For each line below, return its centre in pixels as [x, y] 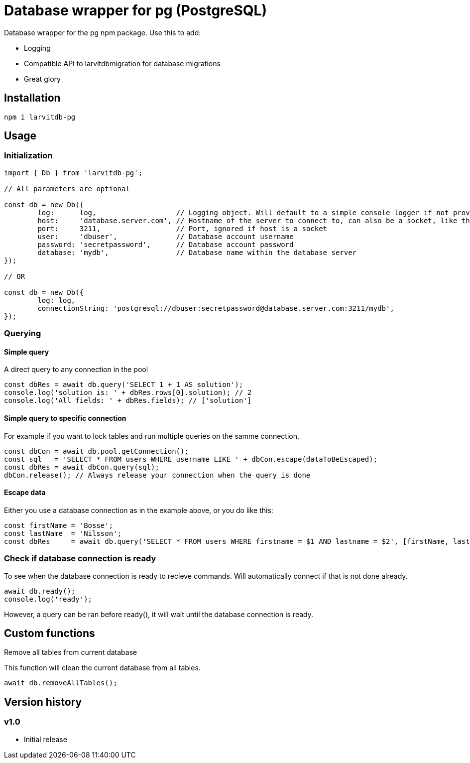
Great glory [42, 79]
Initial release [46, 739]
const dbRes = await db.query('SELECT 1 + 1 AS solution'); [124, 385]
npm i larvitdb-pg [40, 117]
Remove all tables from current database [71, 652]
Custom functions [50, 634]
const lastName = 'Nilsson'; [63, 533]
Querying [23, 333]
